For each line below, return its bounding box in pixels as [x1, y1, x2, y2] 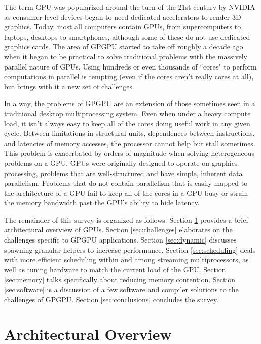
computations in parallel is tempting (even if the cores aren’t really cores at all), [4, 71, 254, 82]
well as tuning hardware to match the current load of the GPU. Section [4, 264, 226, 274]
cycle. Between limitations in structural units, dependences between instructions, [4, 128, 255, 139]
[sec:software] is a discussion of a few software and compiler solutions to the [4, 284, 239, 295]
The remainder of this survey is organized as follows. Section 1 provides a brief [4, 214, 248, 225]
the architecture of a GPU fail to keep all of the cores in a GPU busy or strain [4, 187, 248, 198]
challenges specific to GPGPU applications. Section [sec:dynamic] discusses [4, 234, 237, 245]
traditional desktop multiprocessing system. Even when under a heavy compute [4, 108, 251, 118]
